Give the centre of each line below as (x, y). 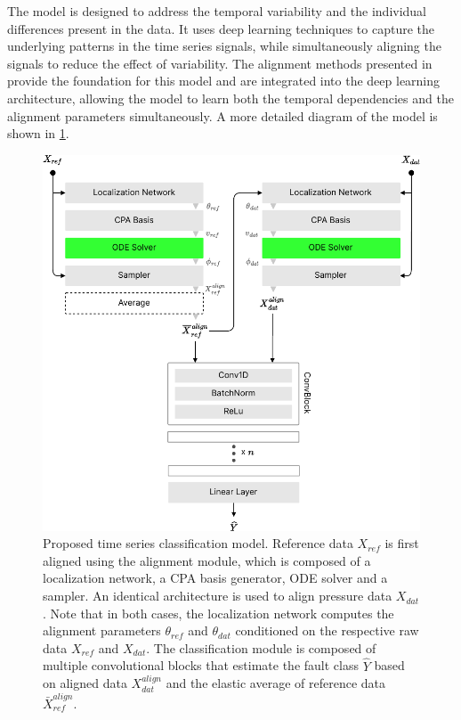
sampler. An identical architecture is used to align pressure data (218, 596)
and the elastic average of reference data (276, 683)
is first (402, 543)
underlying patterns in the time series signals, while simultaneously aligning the (224, 46)
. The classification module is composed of (261, 647)
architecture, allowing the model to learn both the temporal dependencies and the (230, 98)
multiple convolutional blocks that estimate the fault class (201, 665)
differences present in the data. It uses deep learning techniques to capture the (221, 28)
